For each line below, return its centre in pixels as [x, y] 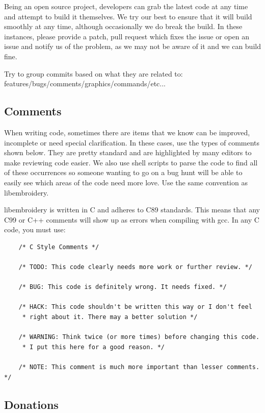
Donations [31, 404]
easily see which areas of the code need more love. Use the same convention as [126, 182]
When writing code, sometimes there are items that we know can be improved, [127, 132]
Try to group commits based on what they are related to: [94, 73]
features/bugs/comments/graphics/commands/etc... [85, 83]
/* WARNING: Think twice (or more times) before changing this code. [139, 337]
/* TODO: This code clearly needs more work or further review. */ [135, 267]
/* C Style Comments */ [59, 247]
